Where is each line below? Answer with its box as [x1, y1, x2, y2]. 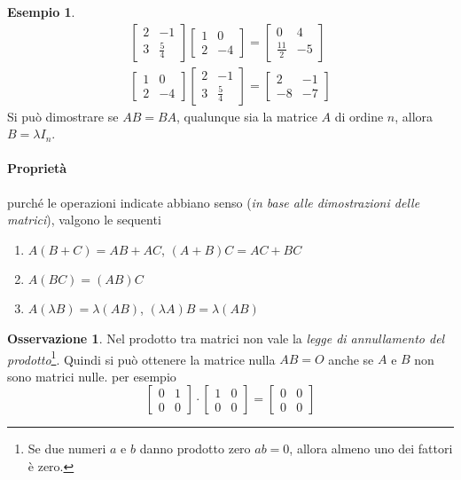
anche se [328, 350, 374, 368]
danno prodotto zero [139, 439, 251, 458]
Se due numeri [27, 439, 106, 458]
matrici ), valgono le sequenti [7, 210, 161, 229]
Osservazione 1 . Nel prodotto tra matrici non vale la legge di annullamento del [7, 329, 445, 348]
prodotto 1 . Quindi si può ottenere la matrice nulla [7, 347, 276, 368]
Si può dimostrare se [7, 106, 119, 125]
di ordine [334, 106, 384, 125]
